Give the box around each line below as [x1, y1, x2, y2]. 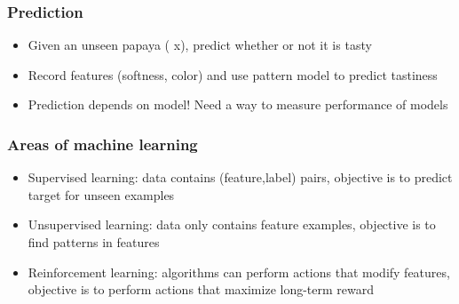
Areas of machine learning [7, 132, 198, 155]
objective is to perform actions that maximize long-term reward [28, 280, 375, 299]
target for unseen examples [28, 185, 175, 204]
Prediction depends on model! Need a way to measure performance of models [28, 95, 448, 114]
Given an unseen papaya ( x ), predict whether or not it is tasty [28, 36, 372, 54]
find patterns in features [28, 233, 160, 251]
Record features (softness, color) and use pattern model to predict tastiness [28, 65, 438, 84]
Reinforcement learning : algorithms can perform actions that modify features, [28, 262, 450, 281]
